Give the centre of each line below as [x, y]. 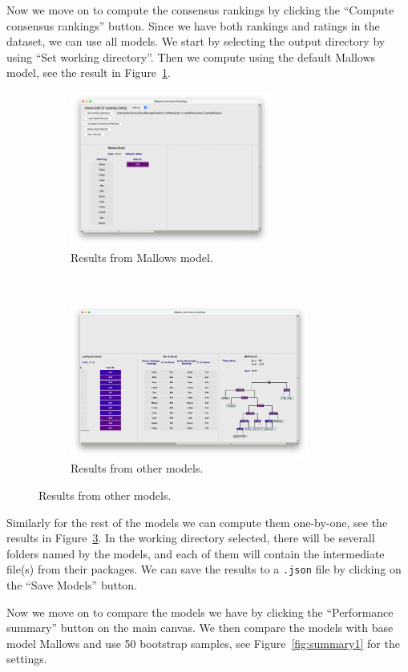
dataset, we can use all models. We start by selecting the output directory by [196, 41]
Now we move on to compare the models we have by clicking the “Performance [200, 612]
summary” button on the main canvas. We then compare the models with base [200, 628]
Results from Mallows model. [142, 257]
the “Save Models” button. [72, 584]
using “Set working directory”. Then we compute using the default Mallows [191, 56]
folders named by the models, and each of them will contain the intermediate [196, 553]
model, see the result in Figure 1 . [89, 72]
